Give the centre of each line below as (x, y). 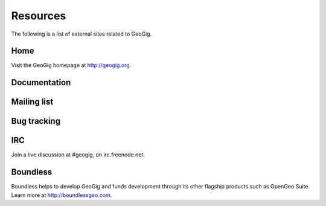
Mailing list (32, 102)
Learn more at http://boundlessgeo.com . (62, 195)
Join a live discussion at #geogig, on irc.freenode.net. (78, 155)
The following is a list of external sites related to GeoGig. (81, 34)
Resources (39, 16)
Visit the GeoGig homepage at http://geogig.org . (71, 65)
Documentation (41, 82)
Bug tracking (36, 121)
